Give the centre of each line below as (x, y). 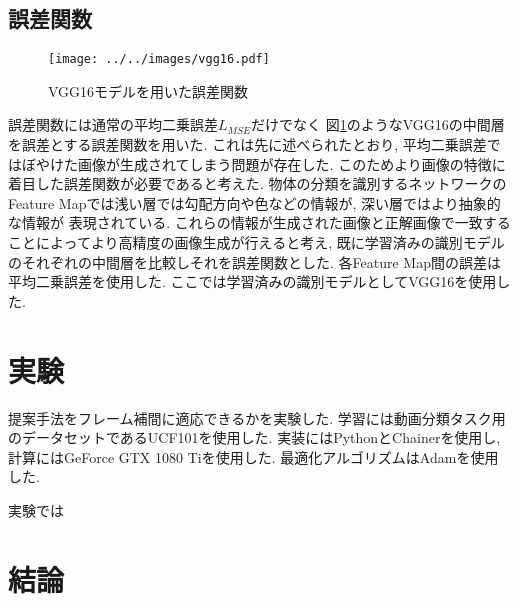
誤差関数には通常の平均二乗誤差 (113, 124)
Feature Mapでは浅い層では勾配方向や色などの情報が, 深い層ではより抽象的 (254, 202)
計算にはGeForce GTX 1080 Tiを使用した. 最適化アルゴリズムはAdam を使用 (253, 456)
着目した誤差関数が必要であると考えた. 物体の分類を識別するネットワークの (257, 183)
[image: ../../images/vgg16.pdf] (159, 59)
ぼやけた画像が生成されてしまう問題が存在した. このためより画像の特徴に (263, 163)
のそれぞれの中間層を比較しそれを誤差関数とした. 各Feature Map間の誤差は (254, 261)
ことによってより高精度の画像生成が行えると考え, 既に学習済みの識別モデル (256, 242)
